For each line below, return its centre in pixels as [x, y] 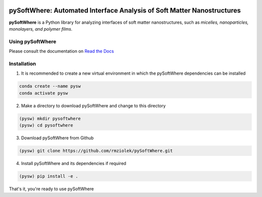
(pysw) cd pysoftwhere [46, 125]
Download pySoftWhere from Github [57, 138]
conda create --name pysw [50, 86]
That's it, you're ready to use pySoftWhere [51, 189]
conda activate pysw [43, 93]
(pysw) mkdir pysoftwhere [50, 118]
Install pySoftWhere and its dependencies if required [74, 163]
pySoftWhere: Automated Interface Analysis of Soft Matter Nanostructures [125, 10]
